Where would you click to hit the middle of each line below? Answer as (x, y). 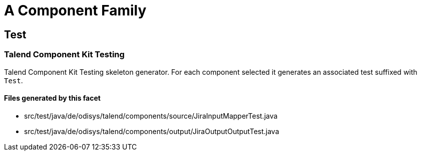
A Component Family (75, 10)
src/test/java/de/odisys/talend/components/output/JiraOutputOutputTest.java (152, 131)
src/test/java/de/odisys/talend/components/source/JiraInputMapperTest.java (151, 116)
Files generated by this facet (52, 98)
